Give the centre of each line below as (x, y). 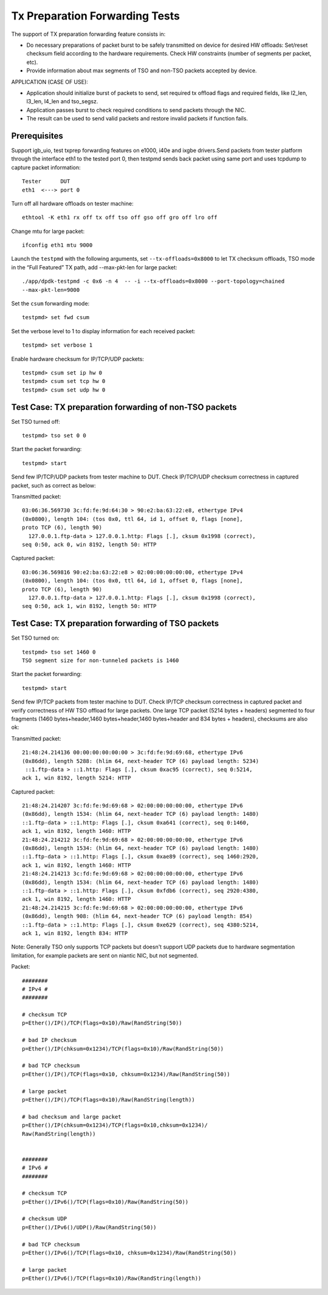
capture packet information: (46, 167)
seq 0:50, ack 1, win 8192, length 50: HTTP (90, 606)
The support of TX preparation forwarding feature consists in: (88, 34)
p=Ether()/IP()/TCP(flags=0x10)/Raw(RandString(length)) (109, 1100)
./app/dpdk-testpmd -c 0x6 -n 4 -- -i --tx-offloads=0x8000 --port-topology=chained (153, 281)
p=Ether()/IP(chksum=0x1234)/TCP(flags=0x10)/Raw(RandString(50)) (123, 1048)
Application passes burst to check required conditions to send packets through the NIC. (136, 110)
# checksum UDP (45, 1219)
